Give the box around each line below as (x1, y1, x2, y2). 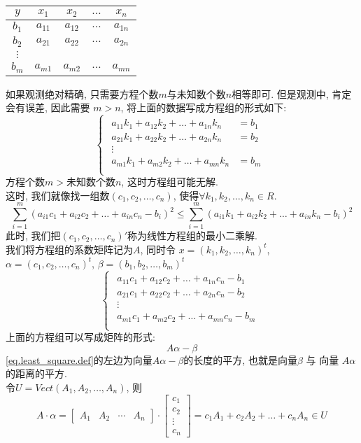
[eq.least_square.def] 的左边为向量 (6, 352, 153, 367)
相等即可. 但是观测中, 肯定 (232, 86, 352, 101)
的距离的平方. (6, 366, 67, 381)
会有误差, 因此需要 (6, 100, 90, 115)
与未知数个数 (167, 86, 226, 101)
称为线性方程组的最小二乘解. (127, 228, 257, 243)
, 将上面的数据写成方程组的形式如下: (120, 100, 287, 115)
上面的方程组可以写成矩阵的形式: (6, 330, 155, 344)
